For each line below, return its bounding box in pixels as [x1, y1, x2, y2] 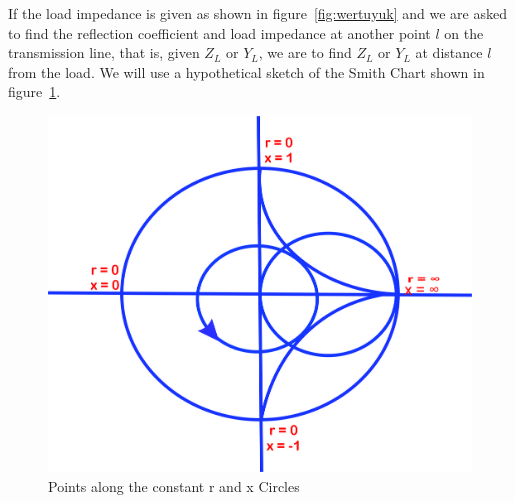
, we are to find [258, 42, 352, 63]
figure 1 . [8, 81, 61, 102]
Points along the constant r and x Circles [48, 476, 300, 496]
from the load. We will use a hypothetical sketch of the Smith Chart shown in [8, 61, 485, 82]
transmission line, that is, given [8, 42, 200, 63]
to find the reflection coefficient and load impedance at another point [8, 22, 431, 43]
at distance [415, 42, 483, 63]
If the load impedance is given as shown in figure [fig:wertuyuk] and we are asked [8, 3, 507, 23]
